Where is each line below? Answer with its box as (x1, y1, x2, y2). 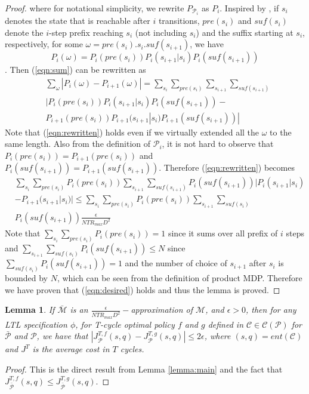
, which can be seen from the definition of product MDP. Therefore (57, 272, 302, 284)
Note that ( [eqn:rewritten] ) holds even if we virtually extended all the (5, 125, 259, 138)
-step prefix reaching (49, 26, 123, 38)
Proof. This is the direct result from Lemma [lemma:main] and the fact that (5, 362, 283, 375)
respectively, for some (5, 38, 83, 50)
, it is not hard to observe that (162, 137, 274, 150)
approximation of (131, 303, 193, 316)
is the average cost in (32, 343, 110, 355)
